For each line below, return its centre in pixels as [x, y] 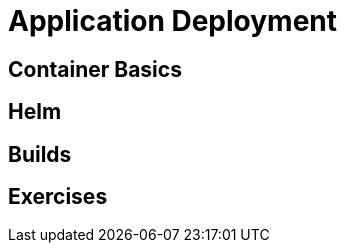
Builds [40, 154]
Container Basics [95, 69]
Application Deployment [173, 21]
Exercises [58, 197]
